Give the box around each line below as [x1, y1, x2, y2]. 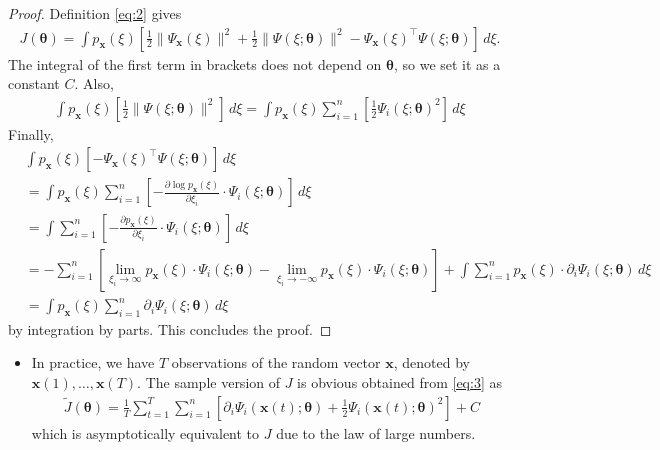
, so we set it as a [393, 53, 501, 74]
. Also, [74, 73, 114, 94]
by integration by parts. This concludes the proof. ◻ [8, 318, 332, 339]
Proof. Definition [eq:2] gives [8, 3, 182, 23]
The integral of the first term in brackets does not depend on [8, 53, 382, 74]
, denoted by [393, 352, 470, 373]
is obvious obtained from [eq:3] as [297, 372, 502, 393]
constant [8, 73, 60, 94]
